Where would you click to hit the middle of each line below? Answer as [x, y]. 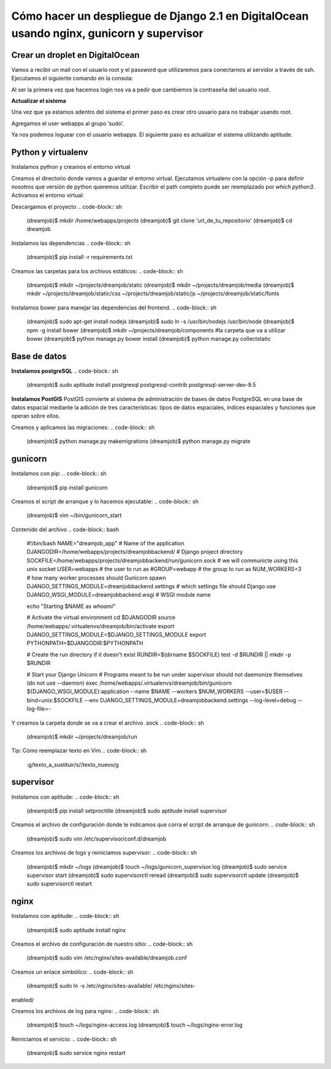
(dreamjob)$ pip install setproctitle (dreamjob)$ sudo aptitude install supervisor [127, 810]
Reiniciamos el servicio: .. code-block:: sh [64, 1039]
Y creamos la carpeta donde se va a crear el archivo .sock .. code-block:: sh [108, 723]
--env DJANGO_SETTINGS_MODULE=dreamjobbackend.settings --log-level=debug [190, 700]
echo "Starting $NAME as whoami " [71, 606]
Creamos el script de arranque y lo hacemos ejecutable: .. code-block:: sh [105, 501]
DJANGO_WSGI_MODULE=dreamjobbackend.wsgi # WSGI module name [119, 595]
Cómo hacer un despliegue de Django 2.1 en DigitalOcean [160, 16]
